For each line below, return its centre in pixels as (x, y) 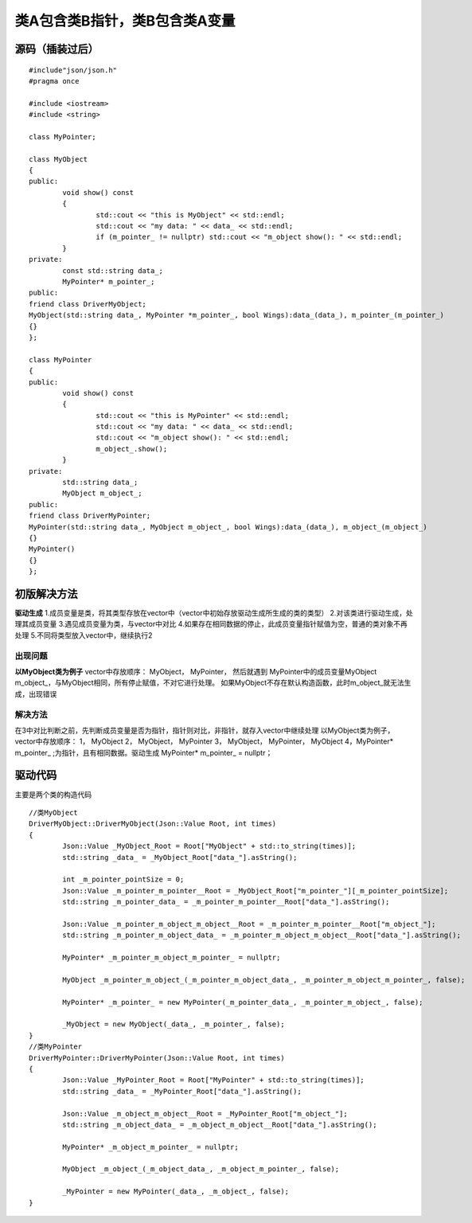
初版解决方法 (46, 594)
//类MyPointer (56, 1047)
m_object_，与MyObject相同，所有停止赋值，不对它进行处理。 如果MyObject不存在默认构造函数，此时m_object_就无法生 (213, 683)
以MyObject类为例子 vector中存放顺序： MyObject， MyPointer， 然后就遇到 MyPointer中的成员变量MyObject (196, 671)
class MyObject (59, 159)
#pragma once (54, 81)
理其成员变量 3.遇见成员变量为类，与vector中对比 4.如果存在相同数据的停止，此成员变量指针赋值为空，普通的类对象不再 (211, 624)
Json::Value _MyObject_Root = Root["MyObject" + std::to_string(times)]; (209, 846)
